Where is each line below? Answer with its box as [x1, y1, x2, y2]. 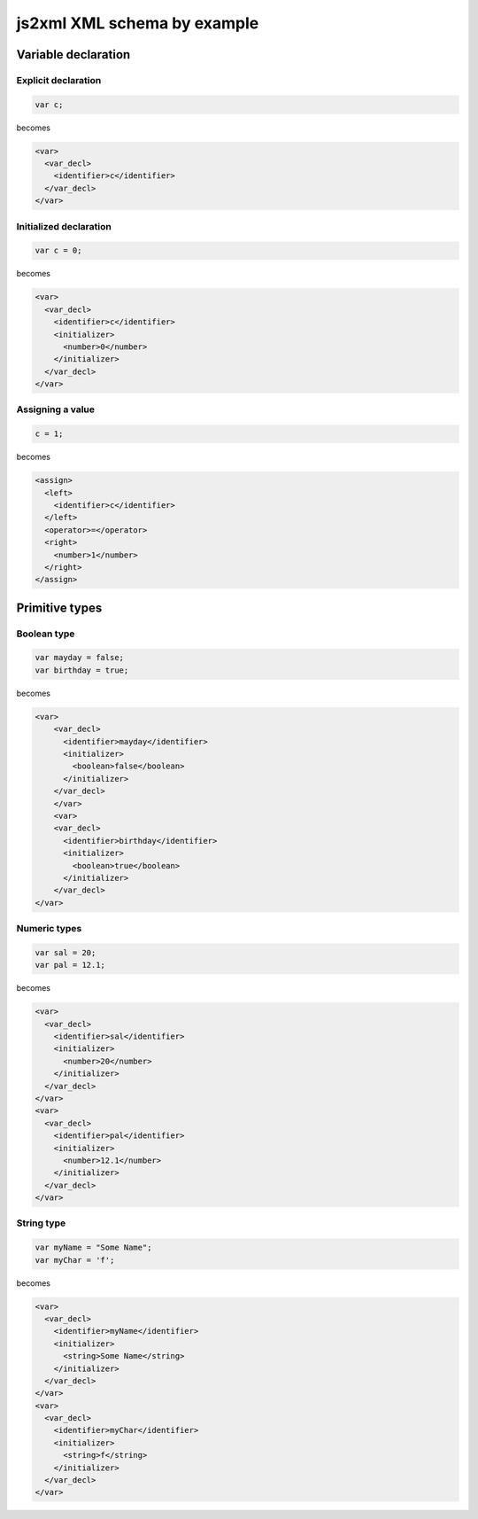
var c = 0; [35, 245, 82, 256]
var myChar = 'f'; [35, 1255, 115, 1265]
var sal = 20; [35, 947, 96, 957]
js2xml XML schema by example [16, 13, 259, 33]
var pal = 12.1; [35, 960, 106, 970]
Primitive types [16, 600, 103, 615]
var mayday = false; [35, 652, 124, 663]
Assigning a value [16, 403, 96, 416]
